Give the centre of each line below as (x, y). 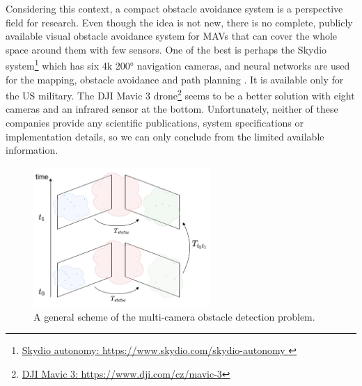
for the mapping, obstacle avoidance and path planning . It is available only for (175, 79)
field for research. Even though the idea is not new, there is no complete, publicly (179, 22)
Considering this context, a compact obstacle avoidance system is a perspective (174, 8)
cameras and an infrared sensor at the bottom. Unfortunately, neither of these (172, 109)
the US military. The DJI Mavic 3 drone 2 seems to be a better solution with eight (180, 94)
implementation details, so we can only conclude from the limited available (165, 136)
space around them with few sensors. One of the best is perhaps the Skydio (166, 49)
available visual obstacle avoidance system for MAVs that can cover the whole (172, 36)
